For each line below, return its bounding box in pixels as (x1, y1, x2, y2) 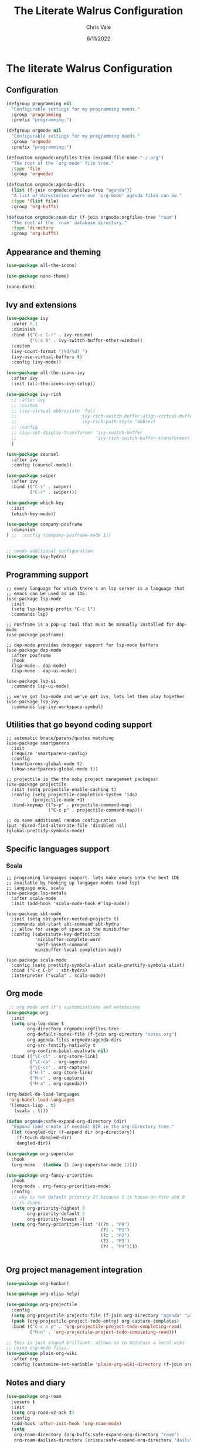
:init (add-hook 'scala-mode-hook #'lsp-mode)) (11, 901, 130, 907)
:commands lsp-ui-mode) (11, 683, 69, 689)
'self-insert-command (35, 942, 88, 948)
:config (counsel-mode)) (11, 462, 72, 468)
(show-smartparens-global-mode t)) (11, 766, 98, 772)
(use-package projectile (6, 782, 67, 787)
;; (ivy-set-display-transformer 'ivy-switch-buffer (11, 430, 143, 436)
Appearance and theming (6, 247, 101, 257)
